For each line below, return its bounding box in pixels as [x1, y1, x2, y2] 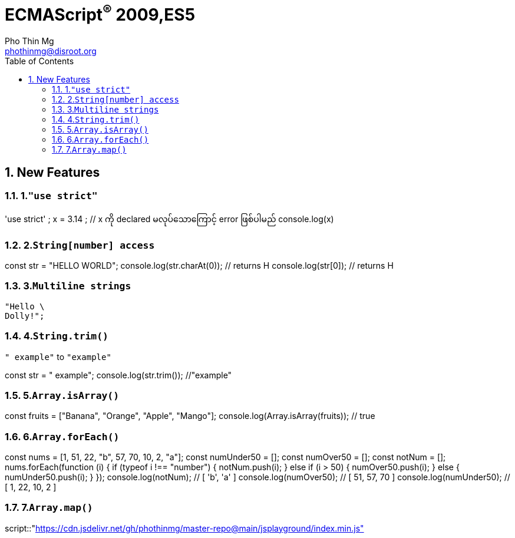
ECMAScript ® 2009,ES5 [5, 1, 196, 25]
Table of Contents [5, 56, 74, 67]
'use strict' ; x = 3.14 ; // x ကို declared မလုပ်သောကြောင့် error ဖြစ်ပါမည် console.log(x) [5, 214, 334, 225]
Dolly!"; [5, 311, 45, 321]
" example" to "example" [5, 351, 111, 362]
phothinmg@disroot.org [5, 46, 97, 57]
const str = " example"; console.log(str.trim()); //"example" [5, 369, 232, 380]
